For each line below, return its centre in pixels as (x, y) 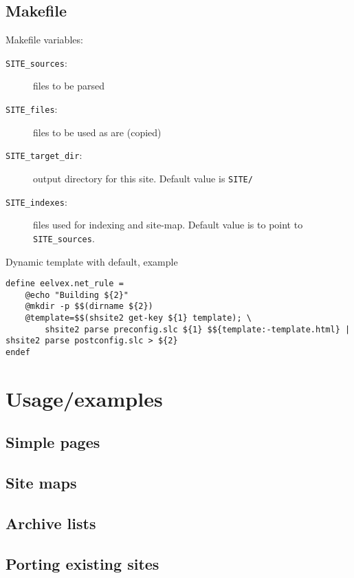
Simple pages (53, 442)
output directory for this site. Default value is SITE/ (143, 178)
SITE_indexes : (36, 201)
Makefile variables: (44, 40)
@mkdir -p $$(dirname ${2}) (89, 307)
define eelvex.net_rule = (65, 284)
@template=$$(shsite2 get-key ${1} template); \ (138, 318)
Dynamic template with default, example (92, 261)
